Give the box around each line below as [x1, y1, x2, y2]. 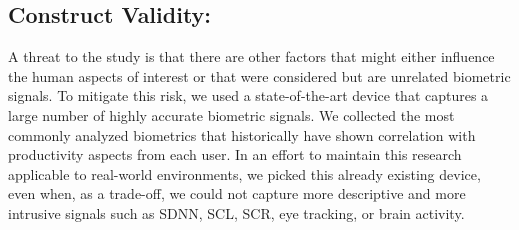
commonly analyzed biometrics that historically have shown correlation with [8, 124, 476, 145]
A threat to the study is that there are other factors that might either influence [8, 46, 495, 67]
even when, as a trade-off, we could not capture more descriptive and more [8, 183, 466, 204]
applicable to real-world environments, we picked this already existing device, [8, 163, 481, 184]
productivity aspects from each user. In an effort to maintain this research [8, 144, 462, 165]
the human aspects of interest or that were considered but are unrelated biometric [8, 65, 511, 86]
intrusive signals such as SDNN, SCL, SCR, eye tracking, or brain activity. [8, 202, 465, 223]
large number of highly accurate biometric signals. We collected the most [8, 104, 455, 125]
